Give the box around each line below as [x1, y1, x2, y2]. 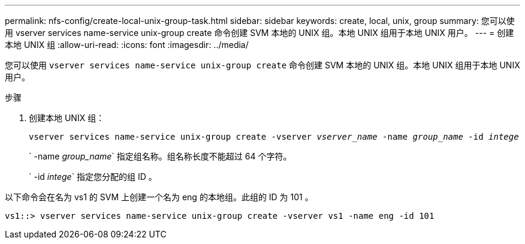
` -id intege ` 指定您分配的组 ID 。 [29, 171, 157, 182]
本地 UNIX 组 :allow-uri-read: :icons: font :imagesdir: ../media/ [5, 40, 249, 50]
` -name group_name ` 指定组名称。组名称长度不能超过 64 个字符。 [29, 151, 292, 161]
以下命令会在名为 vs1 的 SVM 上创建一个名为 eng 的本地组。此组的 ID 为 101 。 [5, 192, 313, 202]
